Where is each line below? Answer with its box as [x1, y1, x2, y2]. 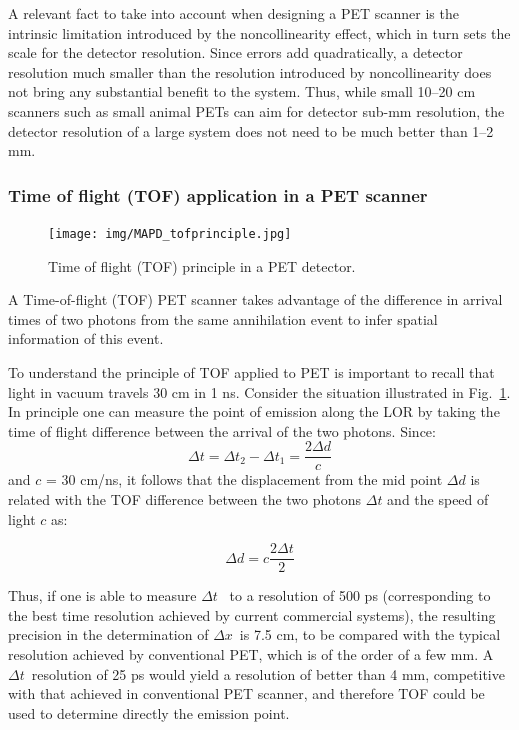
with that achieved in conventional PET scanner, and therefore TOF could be [8, 683, 485, 704]
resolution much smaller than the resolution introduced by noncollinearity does [8, 61, 492, 82]
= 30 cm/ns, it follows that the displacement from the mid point [45, 469, 443, 490]
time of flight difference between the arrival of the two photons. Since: [8, 420, 436, 441]
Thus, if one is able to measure [8, 585, 197, 606]
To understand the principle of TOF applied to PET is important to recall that [8, 362, 495, 382]
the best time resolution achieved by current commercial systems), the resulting [8, 604, 496, 625]
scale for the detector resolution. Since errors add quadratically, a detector [8, 42, 463, 63]
